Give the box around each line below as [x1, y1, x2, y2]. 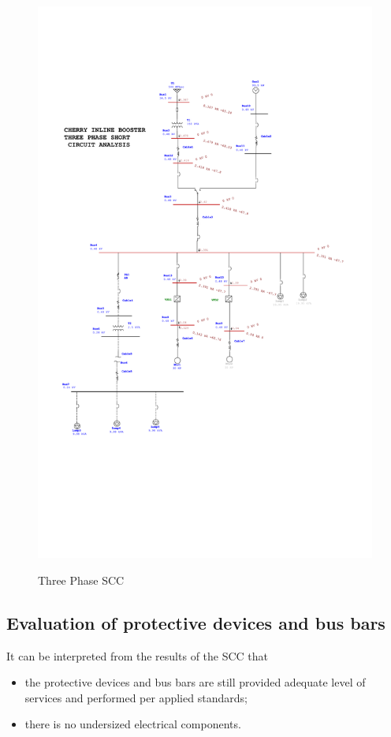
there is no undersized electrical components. [24, 716, 241, 732]
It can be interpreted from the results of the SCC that [6, 647, 269, 664]
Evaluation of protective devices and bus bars [6, 610, 385, 634]
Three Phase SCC [38, 571, 125, 588]
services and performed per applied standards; [24, 689, 248, 705]
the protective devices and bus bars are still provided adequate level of [24, 674, 366, 690]
